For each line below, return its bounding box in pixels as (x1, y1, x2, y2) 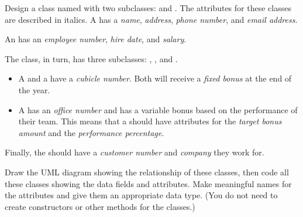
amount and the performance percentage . (18, 126, 164, 138)
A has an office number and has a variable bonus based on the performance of (18, 103, 298, 116)
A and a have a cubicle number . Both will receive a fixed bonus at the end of (18, 72, 292, 84)
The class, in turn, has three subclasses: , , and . (5, 52, 178, 65)
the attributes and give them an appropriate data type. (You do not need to (5, 189, 278, 201)
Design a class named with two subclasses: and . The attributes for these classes (5, 2, 291, 13)
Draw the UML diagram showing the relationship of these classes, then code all (5, 165, 289, 178)
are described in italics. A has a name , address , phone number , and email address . (5, 13, 298, 25)
